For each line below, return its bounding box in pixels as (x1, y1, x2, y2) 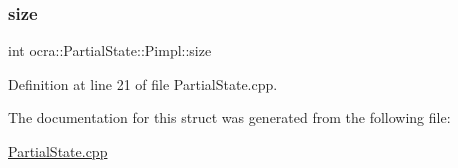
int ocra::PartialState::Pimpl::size (8, 40, 212, 61)
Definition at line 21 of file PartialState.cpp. (8, 73, 278, 94)
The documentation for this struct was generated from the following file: (8, 107, 451, 128)
